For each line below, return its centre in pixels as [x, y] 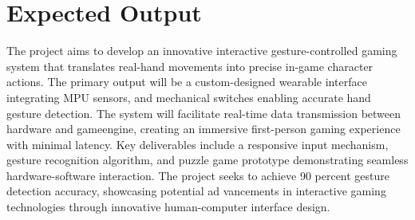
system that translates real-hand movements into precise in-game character [190, 66]
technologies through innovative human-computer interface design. [168, 207]
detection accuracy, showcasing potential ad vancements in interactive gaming [196, 191]
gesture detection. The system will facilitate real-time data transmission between [204, 113]
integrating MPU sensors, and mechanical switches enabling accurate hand [189, 97]
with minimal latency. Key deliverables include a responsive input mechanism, [198, 144]
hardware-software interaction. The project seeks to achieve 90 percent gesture [198, 175]
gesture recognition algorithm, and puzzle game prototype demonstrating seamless [207, 160]
